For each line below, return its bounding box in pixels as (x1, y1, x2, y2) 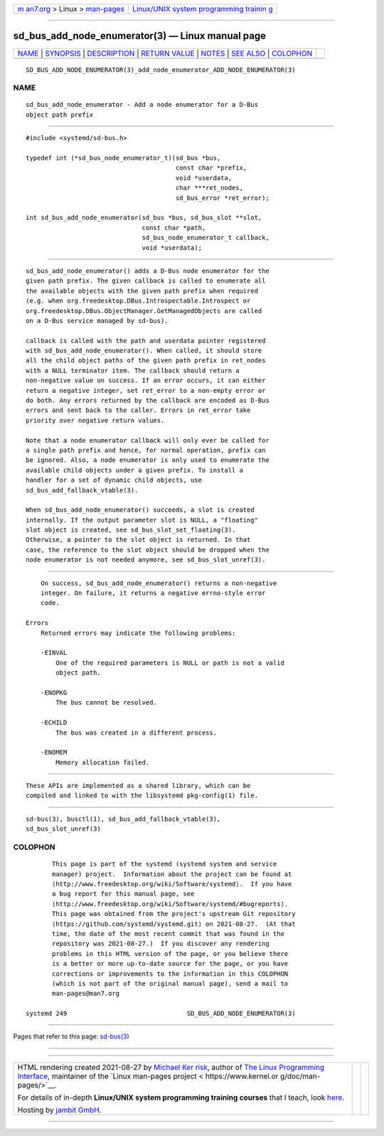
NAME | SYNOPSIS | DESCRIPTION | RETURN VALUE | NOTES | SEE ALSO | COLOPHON (17, 48, 313, 58)
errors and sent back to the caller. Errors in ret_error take (26, 406, 251, 414)
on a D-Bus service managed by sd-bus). (26, 317, 169, 325)
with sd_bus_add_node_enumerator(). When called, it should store (26, 347, 262, 355)
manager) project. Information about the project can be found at (52, 870, 292, 878)
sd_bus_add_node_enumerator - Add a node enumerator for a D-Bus (26, 100, 259, 109)
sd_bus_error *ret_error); (175, 194, 270, 202)
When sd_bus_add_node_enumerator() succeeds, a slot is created (26, 506, 255, 514)
